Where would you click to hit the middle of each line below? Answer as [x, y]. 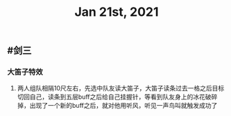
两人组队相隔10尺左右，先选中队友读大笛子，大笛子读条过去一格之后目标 [121, 88]
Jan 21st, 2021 [117, 12]
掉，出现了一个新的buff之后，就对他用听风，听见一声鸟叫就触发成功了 [117, 106]
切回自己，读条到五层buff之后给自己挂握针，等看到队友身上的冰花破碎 [117, 97]
